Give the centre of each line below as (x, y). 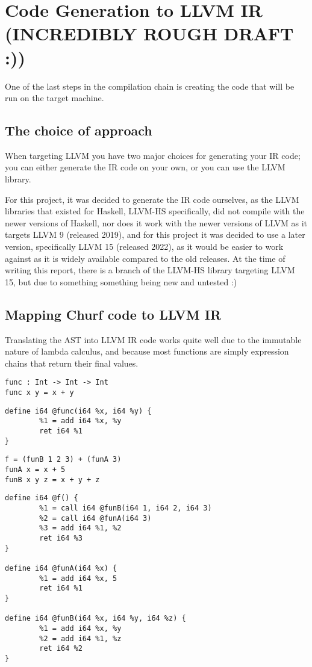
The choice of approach (79, 130)
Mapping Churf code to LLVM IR (113, 314)
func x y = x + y (39, 393)
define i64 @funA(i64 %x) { (61, 568)
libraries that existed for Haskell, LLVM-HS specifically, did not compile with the (155, 211)
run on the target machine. (55, 98)
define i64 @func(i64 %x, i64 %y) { (78, 411)
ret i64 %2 (61, 649)
